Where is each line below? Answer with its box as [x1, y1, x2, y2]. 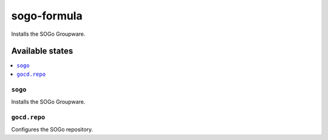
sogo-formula [11, 9, 83, 22]
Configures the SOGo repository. [11, 126, 94, 133]
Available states [11, 46, 73, 56]
